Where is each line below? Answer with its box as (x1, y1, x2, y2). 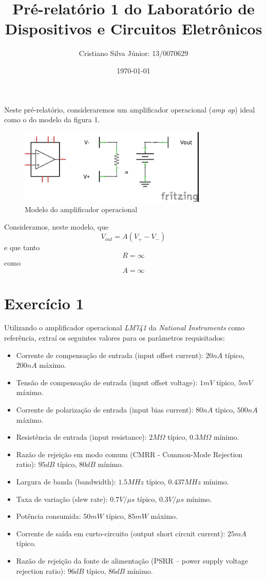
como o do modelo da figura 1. (4, 114, 100, 125)
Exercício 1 (4, 292, 84, 313)
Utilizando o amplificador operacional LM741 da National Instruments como (4, 322, 245, 333)
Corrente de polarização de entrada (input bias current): (16, 404, 194, 415)
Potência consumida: (16, 511, 81, 521)
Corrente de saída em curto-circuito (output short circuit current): (16, 528, 225, 538)
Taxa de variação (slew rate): (16, 493, 108, 504)
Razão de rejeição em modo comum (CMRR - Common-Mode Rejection (16, 448, 243, 459)
